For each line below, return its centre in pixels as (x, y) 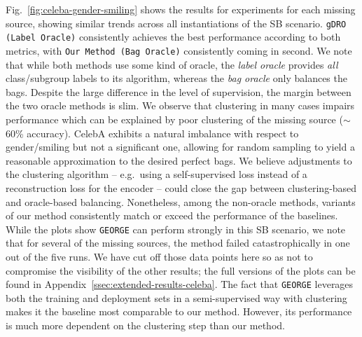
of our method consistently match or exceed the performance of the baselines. (172, 215)
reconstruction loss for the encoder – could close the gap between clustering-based (181, 187)
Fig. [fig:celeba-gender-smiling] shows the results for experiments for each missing (181, 9)
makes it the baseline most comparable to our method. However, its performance (179, 311)
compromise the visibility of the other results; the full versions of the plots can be (181, 270)
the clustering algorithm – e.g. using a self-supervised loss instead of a (156, 174)
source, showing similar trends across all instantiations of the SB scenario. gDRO (176, 23)
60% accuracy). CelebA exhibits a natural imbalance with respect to (152, 133)
